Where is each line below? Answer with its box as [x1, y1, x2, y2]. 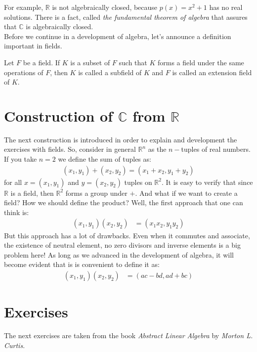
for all [4, 176, 22, 187]
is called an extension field [172, 67, 252, 77]
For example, [4, 2, 43, 12]
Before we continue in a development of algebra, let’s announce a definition [4, 31, 231, 41]
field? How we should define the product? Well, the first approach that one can [4, 197, 243, 208]
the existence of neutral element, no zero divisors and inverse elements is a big [4, 240, 241, 250]
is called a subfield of [78, 67, 142, 77]
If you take [4, 154, 37, 164]
